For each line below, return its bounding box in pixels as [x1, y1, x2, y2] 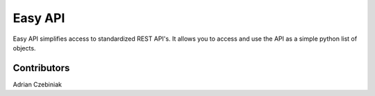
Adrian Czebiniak [12, 80, 62, 88]
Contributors [12, 62, 70, 74]
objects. [12, 44, 36, 52]
